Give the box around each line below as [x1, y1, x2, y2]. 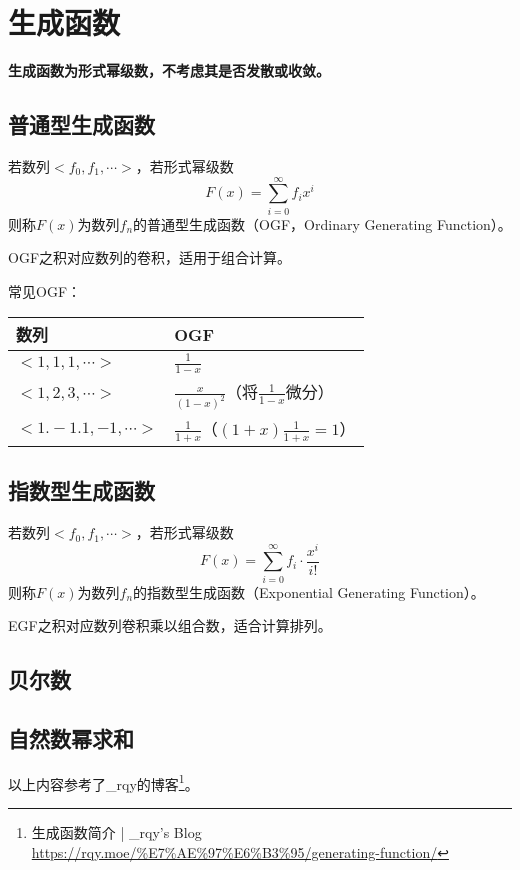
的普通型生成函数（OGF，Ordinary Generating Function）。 [133, 213, 512, 234]
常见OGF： [8, 280, 82, 301]
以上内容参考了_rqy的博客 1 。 [8, 770, 199, 794]
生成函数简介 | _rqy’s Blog [31, 821, 202, 842]
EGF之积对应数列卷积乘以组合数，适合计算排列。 [8, 615, 332, 636]
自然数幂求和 [8, 722, 134, 753]
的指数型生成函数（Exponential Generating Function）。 [133, 581, 485, 602]
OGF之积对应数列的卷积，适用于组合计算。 [8, 247, 292, 268]
